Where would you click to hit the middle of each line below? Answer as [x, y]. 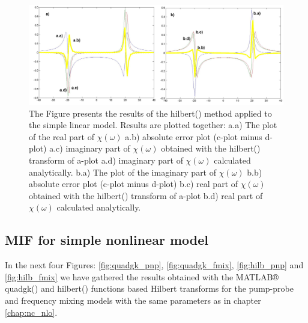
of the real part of [62, 136]
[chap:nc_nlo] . [31, 312]
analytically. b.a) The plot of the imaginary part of [123, 172]
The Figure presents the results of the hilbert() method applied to [150, 113]
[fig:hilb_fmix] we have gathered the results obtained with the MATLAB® [142, 276]
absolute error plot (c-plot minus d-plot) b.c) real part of [134, 184]
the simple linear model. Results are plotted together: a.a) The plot [153, 125]
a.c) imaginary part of [90, 148]
